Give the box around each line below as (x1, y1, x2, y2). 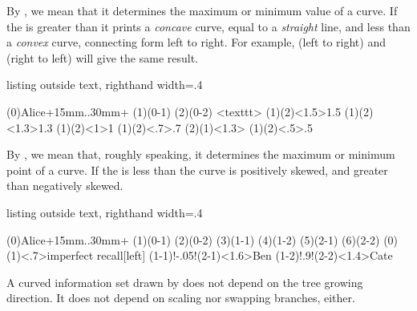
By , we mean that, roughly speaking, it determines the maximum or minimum (6, 146, 395, 163)
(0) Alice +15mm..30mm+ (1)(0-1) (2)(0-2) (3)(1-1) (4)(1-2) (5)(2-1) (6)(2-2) (6, 231, 380, 248)
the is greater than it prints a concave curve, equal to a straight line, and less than (6, 18, 411, 34)
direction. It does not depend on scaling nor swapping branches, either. (6, 289, 355, 306)
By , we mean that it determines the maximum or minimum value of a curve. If (6, 2, 398, 18)
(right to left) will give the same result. (6, 49, 198, 66)
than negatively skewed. (6, 177, 123, 194)
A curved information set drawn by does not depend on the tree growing (6, 273, 363, 290)
